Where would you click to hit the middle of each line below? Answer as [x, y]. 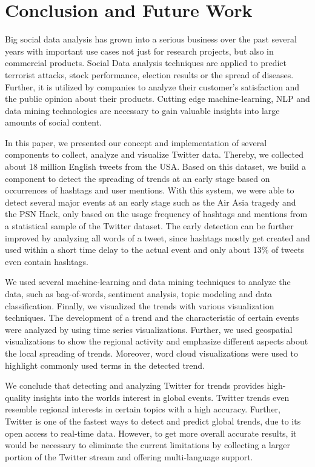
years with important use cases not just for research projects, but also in [139, 51]
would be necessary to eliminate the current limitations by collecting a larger [148, 445]
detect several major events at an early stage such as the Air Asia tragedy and [151, 202]
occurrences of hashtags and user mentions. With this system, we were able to [150, 190]
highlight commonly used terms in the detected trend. [105, 365]
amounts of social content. [53, 122]
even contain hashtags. [47, 261]
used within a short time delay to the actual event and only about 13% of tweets [155, 250]
